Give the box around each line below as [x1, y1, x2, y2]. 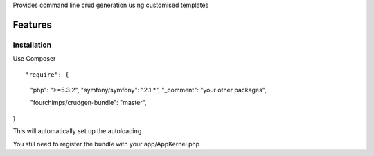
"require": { [25, 70, 69, 79]
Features [12, 19, 52, 30]
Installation [12, 40, 52, 50]
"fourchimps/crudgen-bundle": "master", [30, 99, 147, 107]
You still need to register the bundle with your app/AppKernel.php [12, 139, 200, 148]
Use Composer [12, 55, 56, 63]
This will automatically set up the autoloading [12, 127, 142, 135]
